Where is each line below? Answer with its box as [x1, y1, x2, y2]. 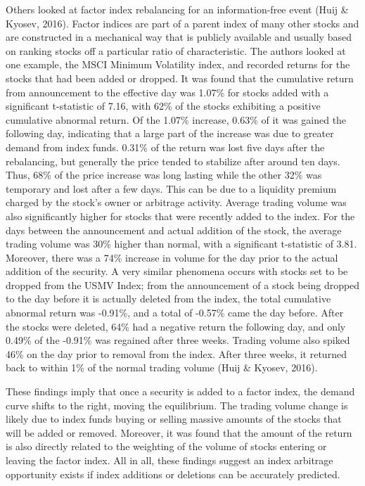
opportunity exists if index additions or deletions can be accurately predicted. [6, 466, 340, 481]
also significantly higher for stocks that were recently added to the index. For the [6, 208, 355, 223]
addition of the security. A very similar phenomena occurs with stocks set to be [6, 264, 348, 279]
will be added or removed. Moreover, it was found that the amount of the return [6, 425, 352, 440]
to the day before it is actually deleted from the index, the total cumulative [6, 291, 331, 306]
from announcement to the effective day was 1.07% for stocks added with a [6, 84, 329, 99]
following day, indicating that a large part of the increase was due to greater [6, 126, 334, 141]
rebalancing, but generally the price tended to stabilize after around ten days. [6, 153, 340, 168]
